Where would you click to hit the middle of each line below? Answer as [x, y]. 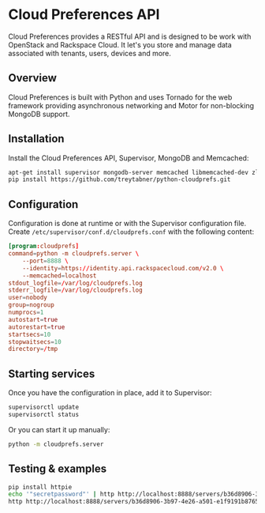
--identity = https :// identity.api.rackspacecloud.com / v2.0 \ [123, 268]
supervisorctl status [44, 414]
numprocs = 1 [26, 312]
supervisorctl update [44, 407]
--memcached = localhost [60, 275]
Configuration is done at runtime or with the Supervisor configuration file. [127, 224]
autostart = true [33, 319]
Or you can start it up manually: [59, 429]
